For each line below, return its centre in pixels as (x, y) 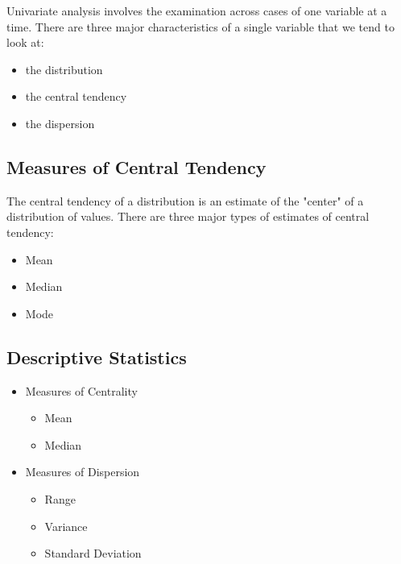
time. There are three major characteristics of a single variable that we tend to (200, 26)
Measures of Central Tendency (136, 166)
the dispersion (60, 123)
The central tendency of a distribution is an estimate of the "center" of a (185, 200)
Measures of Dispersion (83, 472)
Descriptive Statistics (97, 357)
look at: (25, 42)
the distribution (64, 69)
